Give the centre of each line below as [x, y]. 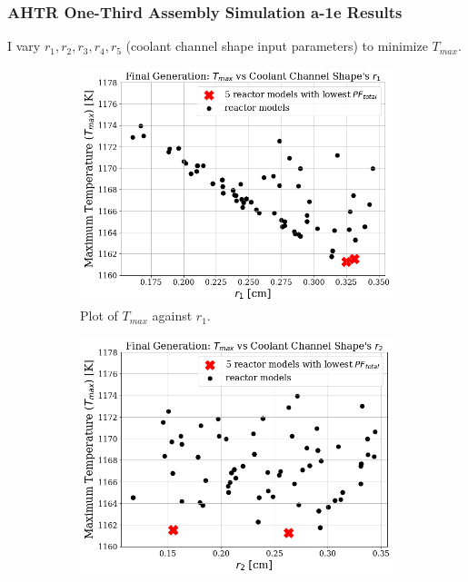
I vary [24, 46]
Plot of [99, 316]
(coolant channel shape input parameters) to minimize [277, 46]
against [172, 316]
